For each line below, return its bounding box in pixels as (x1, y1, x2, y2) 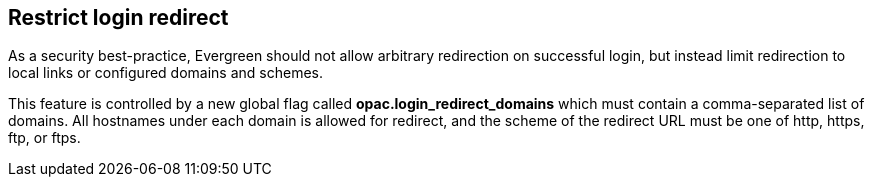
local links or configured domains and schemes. (8, 64, 323, 82)
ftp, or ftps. (8, 129, 81, 147)
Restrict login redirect (8, 5, 229, 30)
